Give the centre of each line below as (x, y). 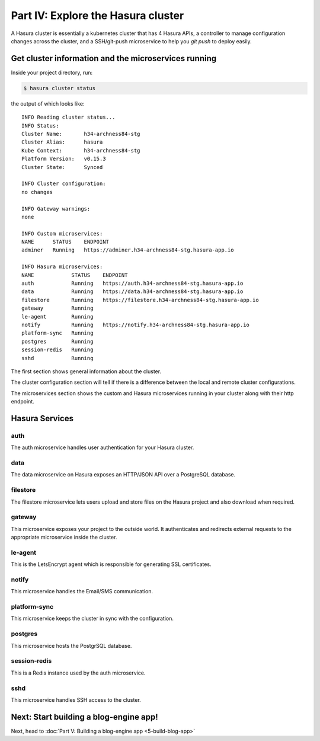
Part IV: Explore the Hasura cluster (97, 15)
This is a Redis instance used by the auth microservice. (78, 673)
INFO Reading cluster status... (68, 117)
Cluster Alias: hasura (62, 142)
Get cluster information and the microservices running (113, 58)
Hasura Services (42, 418)
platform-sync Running (57, 333)
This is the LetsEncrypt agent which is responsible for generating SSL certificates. (111, 564)
